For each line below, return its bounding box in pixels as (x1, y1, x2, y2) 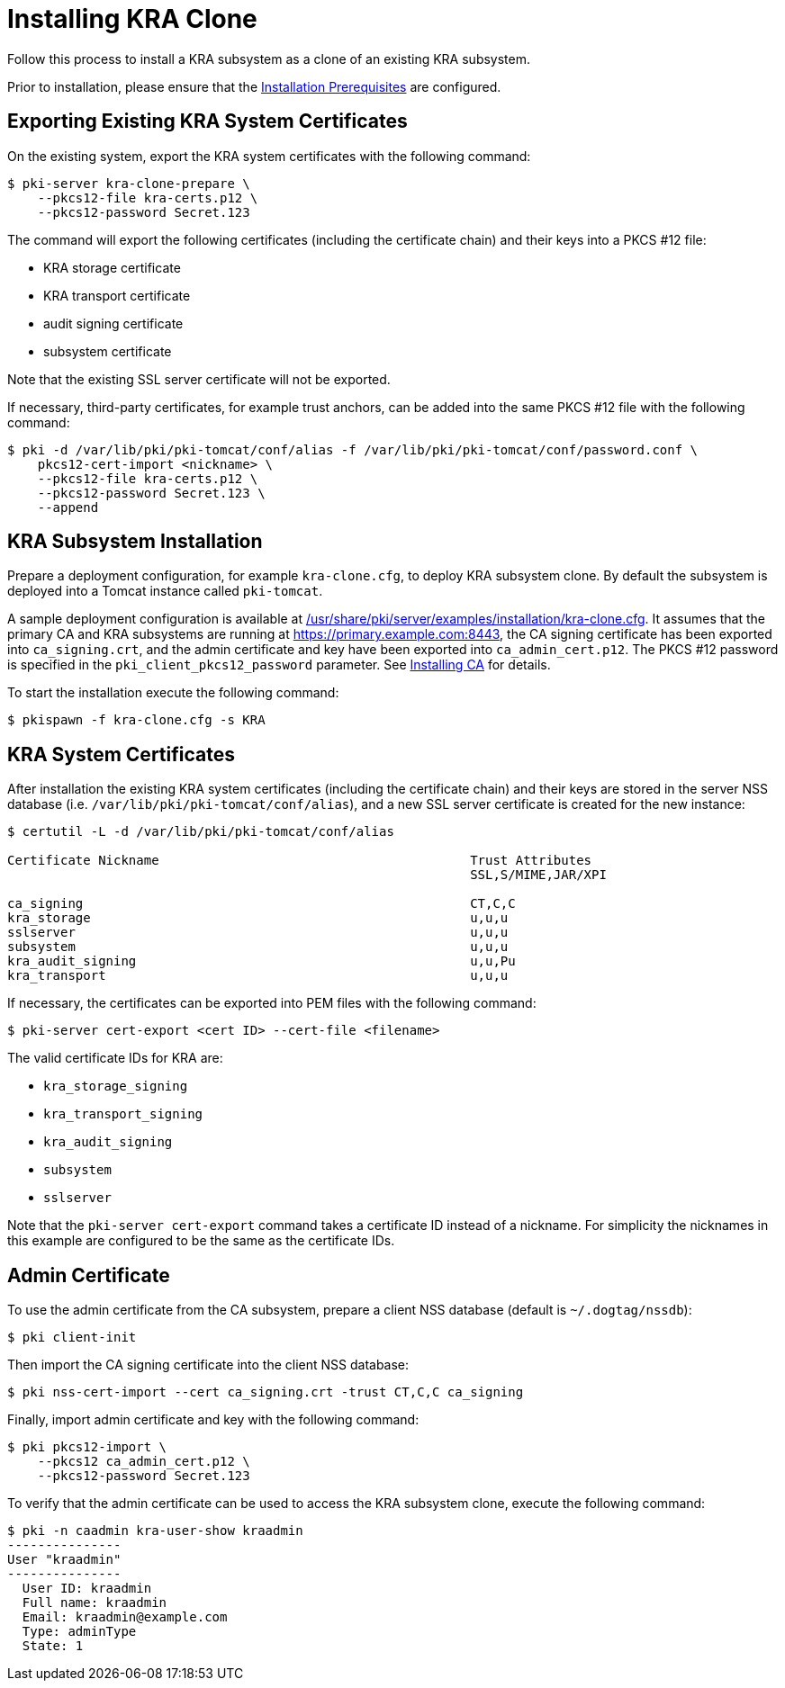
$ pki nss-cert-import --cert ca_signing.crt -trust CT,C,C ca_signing (7, 1385, 524, 1400)
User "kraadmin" (7, 1552, 122, 1567)
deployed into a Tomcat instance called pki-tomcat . (7, 583, 323, 599)
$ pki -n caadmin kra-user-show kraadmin (7, 1523, 303, 1539)
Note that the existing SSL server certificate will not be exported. (7, 371, 391, 387)
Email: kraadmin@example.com (22, 1610, 228, 1625)
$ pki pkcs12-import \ (7, 1440, 167, 1455)
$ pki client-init (7, 1330, 137, 1345)
